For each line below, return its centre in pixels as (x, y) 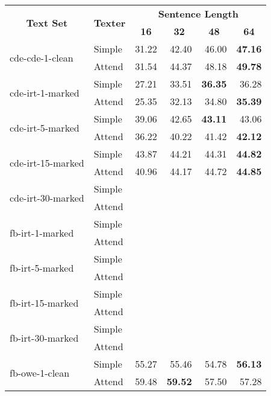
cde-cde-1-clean (42, 57)
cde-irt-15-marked (47, 162)
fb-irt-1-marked (42, 232)
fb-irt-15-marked (44, 302)
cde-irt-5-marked (45, 127)
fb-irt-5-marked (42, 267)
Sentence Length (198, 14)
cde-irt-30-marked (47, 197)
